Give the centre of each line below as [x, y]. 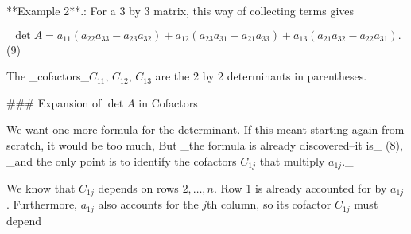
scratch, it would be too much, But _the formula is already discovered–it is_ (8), [205, 144]
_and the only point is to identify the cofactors [122, 160]
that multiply [292, 160]
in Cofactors [168, 102]
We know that [41, 188]
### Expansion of [54, 102]
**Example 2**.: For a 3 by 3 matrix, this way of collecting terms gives [180, 10]
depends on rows [138, 188]
